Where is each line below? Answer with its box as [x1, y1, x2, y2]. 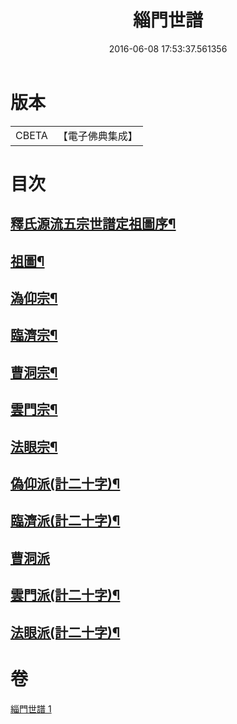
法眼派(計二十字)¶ [10, 624, 121, 641]
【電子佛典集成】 [57, 129, 138, 143]
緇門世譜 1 [10, 702, 52, 715]
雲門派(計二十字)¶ [10, 587, 121, 604]
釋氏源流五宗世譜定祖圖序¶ [10, 216, 177, 233]
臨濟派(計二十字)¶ [10, 512, 121, 530]
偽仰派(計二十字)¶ [10, 476, 121, 492]
